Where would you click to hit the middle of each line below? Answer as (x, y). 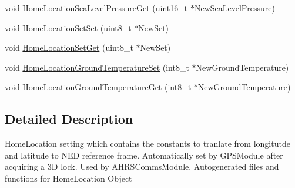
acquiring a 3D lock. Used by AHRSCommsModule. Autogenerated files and (142, 166)
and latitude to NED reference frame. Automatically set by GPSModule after (144, 155)
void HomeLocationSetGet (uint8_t (69, 47)
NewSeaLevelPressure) (235, 8)
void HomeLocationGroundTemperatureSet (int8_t (97, 67)
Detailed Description (69, 119)
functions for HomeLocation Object (68, 178)
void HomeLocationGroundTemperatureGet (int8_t (98, 87)
